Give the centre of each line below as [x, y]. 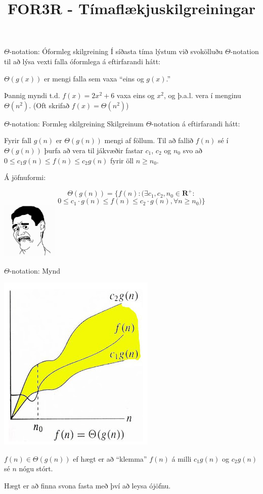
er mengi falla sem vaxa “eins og [94, 78]
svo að [192, 150]
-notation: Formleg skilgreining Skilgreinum [76, 123]
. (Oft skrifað [49, 105]
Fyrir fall [18, 140]
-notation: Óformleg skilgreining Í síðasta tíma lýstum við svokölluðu [116, 51]
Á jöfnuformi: [25, 177]
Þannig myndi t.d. [32, 95]
